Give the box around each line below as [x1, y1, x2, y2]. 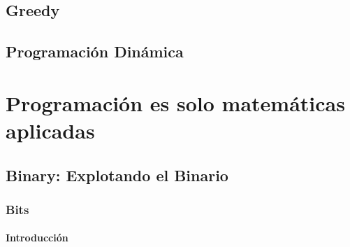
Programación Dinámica [6, 41, 184, 62]
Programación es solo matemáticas [6, 88, 345, 117]
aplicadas [6, 115, 95, 144]
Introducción [6, 230, 68, 245]
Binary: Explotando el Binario [6, 164, 228, 185]
